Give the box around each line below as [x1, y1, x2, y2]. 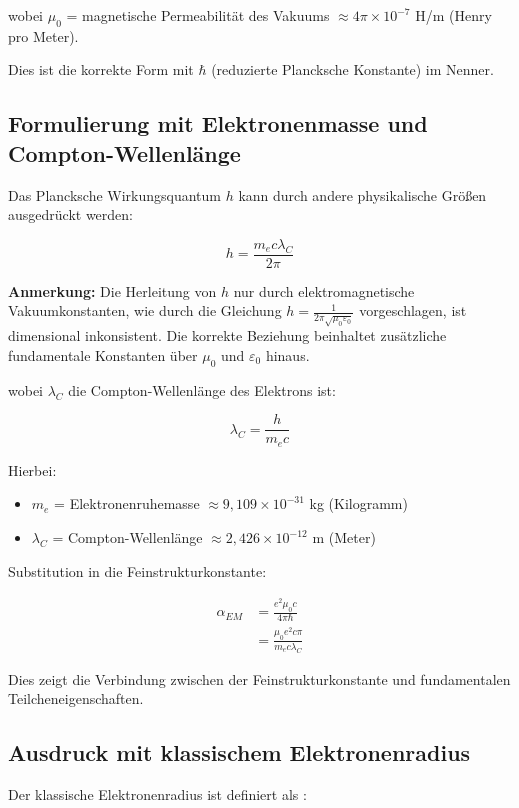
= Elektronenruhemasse [54, 493, 200, 514]
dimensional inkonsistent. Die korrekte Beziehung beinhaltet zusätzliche [8, 325, 447, 346]
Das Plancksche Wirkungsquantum [8, 184, 222, 205]
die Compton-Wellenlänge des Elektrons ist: [68, 379, 336, 400]
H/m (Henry [415, 5, 492, 25]
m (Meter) [312, 527, 376, 548]
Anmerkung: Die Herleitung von [8, 280, 217, 301]
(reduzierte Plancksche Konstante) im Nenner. [211, 59, 494, 80]
